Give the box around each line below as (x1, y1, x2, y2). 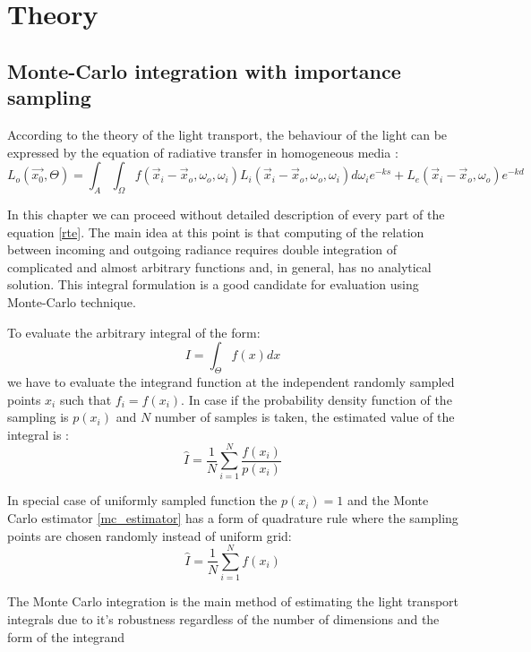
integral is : (7, 425, 69, 443)
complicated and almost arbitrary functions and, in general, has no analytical (7, 257, 432, 276)
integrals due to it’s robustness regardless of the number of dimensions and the (7, 609, 440, 628)
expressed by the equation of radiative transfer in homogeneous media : (7, 142, 398, 161)
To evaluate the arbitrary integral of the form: (7, 322, 261, 341)
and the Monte (347, 491, 429, 510)
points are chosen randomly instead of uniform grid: (7, 526, 292, 545)
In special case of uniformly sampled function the (7, 491, 278, 510)
